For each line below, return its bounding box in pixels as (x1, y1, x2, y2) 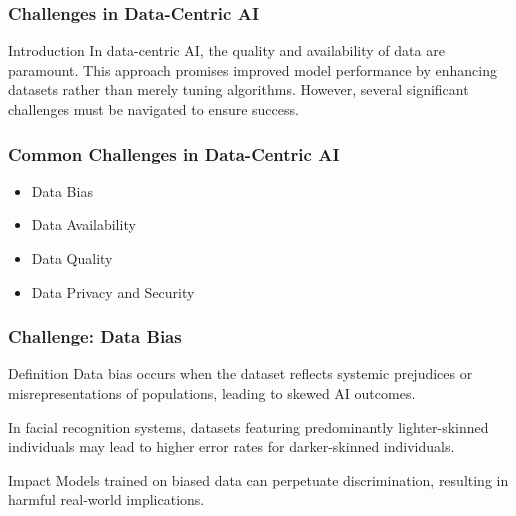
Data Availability (31, 214, 136, 235)
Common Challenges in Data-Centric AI (8, 141, 340, 166)
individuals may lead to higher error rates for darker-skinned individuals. (8, 436, 455, 457)
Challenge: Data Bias (8, 324, 182, 349)
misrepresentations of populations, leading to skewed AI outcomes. (8, 383, 416, 403)
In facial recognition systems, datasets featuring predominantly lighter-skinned (8, 416, 489, 437)
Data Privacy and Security (31, 281, 195, 302)
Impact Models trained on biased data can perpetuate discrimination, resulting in (8, 469, 509, 490)
